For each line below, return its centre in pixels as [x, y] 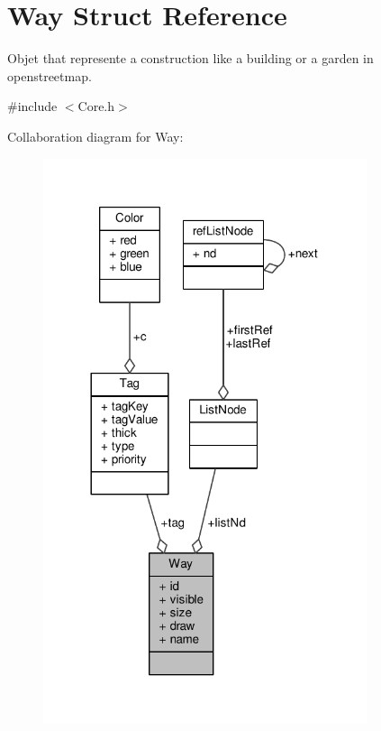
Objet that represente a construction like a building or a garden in [190, 58]
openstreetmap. [50, 75]
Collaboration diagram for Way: [95, 136]
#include [32, 106]
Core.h [96, 106]
